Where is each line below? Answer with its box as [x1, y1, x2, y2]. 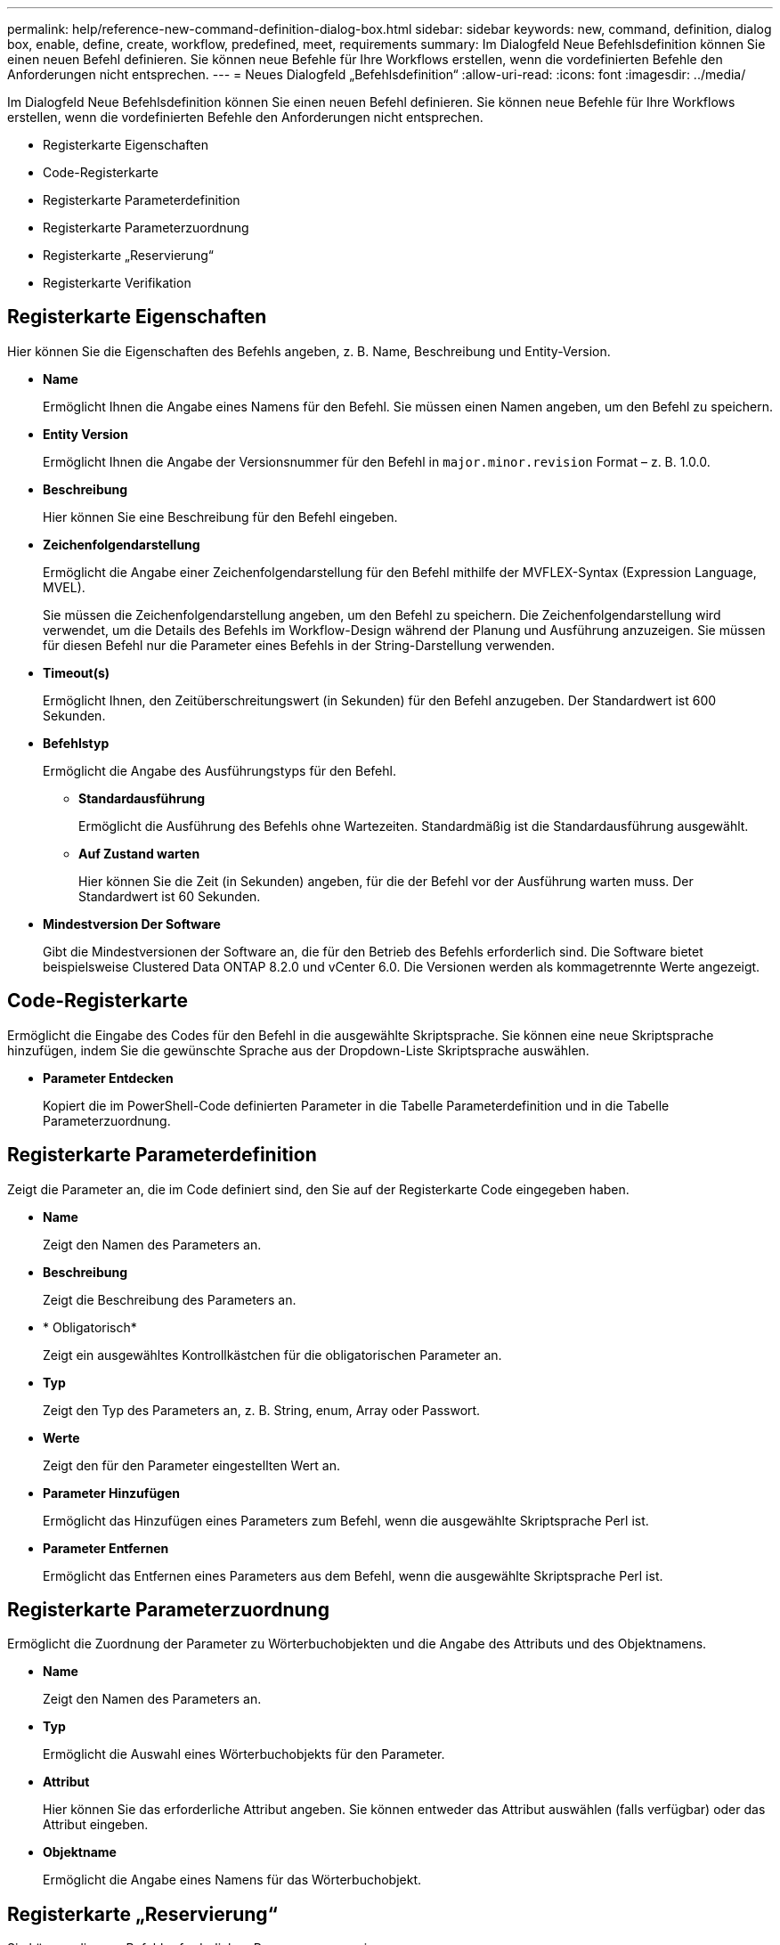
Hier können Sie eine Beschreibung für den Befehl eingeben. [43, 509, 398, 525]
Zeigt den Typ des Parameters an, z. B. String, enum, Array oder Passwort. [43, 1402, 481, 1418]
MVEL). [43, 579, 85, 595]
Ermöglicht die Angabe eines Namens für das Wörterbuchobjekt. [43, 1872, 422, 1888]
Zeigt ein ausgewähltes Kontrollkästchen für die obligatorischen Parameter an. [43, 1347, 502, 1363]
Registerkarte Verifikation [43, 275, 191, 290]
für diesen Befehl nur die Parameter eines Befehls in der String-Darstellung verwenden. [43, 637, 556, 653]
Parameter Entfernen [43, 1540, 169, 1556]
